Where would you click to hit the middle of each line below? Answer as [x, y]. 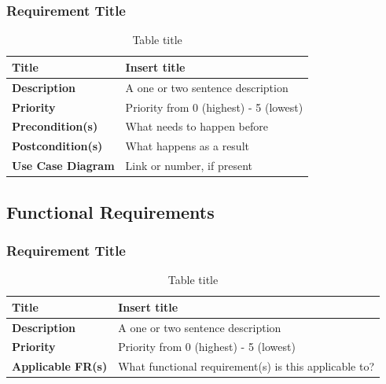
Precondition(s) [55, 126]
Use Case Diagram [63, 166]
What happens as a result [187, 146]
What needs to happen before [197, 126]
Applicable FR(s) [60, 366]
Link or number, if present [189, 166]
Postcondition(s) [57, 146]
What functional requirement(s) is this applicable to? [246, 366]
